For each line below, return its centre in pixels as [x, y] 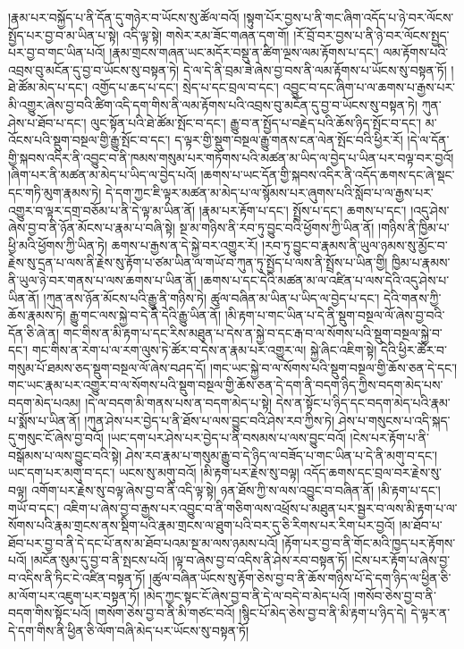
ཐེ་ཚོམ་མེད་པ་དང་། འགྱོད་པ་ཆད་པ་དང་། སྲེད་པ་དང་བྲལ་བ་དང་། [143, 87]
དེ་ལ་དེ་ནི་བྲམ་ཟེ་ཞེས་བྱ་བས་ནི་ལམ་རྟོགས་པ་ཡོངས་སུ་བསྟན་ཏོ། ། [318, 69]
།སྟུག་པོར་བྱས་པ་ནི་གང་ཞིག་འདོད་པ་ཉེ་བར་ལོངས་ [349, 17]
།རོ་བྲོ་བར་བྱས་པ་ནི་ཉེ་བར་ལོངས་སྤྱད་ [371, 34]
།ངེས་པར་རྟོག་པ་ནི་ [389, 438]
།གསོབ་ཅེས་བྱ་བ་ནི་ [395, 595]
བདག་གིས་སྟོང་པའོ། [50, 613]
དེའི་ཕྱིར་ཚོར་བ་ [413, 350]
